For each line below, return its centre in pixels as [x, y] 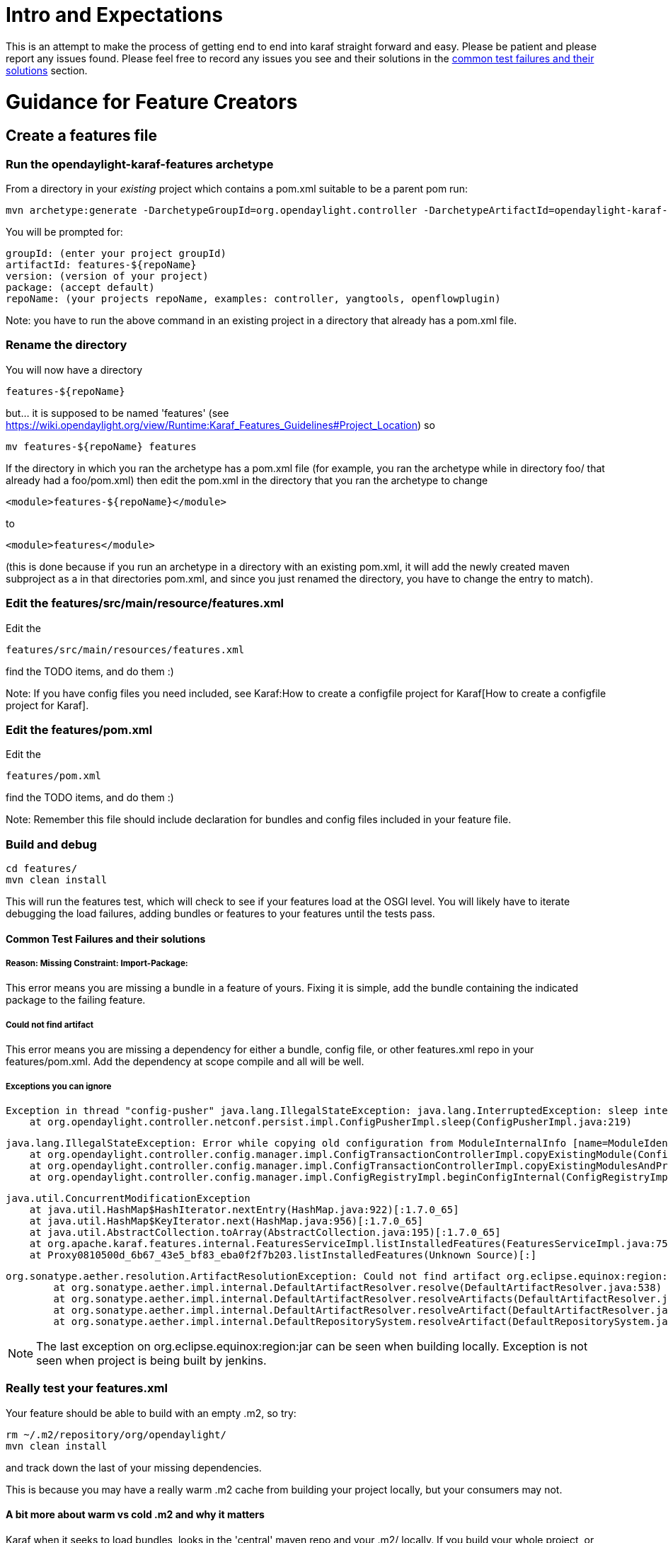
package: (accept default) [80, 288]
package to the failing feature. [76, 1000]
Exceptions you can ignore [59, 1086]
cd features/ [42, 869]
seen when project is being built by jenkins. [151, 1360]
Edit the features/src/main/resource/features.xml [145, 603]
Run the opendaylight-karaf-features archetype [140, 164]
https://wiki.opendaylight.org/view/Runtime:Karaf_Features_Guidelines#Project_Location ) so [220, 425]
